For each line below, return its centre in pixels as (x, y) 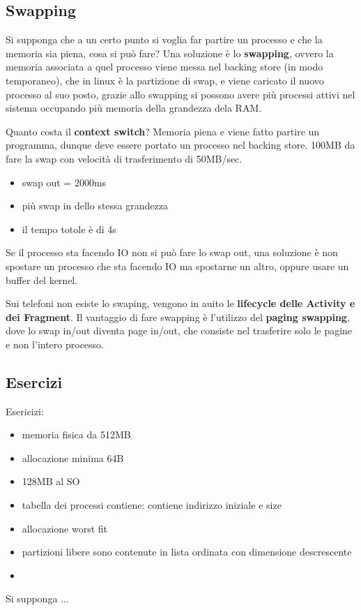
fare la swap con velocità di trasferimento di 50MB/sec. (124, 158)
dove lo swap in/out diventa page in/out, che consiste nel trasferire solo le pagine (179, 330)
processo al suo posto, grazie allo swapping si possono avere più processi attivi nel (180, 94)
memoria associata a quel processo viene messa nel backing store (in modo (164, 67)
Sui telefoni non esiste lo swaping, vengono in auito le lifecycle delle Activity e (180, 303)
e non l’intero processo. (55, 344)
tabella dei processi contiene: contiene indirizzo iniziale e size (152, 505)
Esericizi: (25, 411)
